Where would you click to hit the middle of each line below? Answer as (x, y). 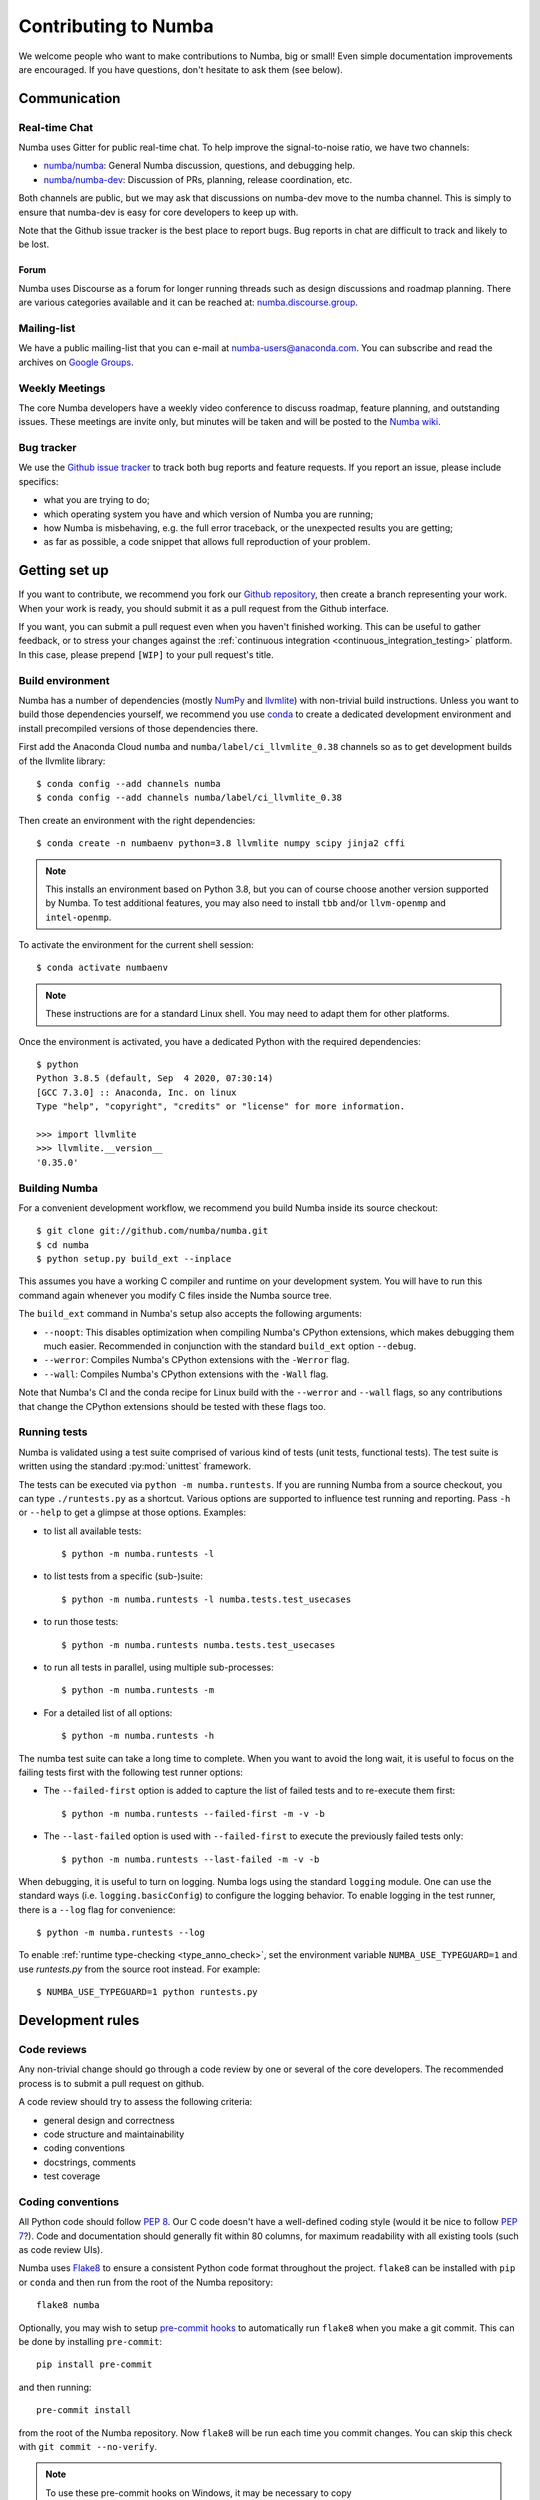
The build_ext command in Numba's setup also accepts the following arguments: (190, 1314)
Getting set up (63, 570)
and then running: (55, 2387)
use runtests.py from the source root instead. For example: (139, 1969)
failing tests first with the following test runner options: (131, 1772)
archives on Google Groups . (76, 362)
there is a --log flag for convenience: (97, 1909)
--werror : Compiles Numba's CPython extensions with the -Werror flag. (196, 1360)
